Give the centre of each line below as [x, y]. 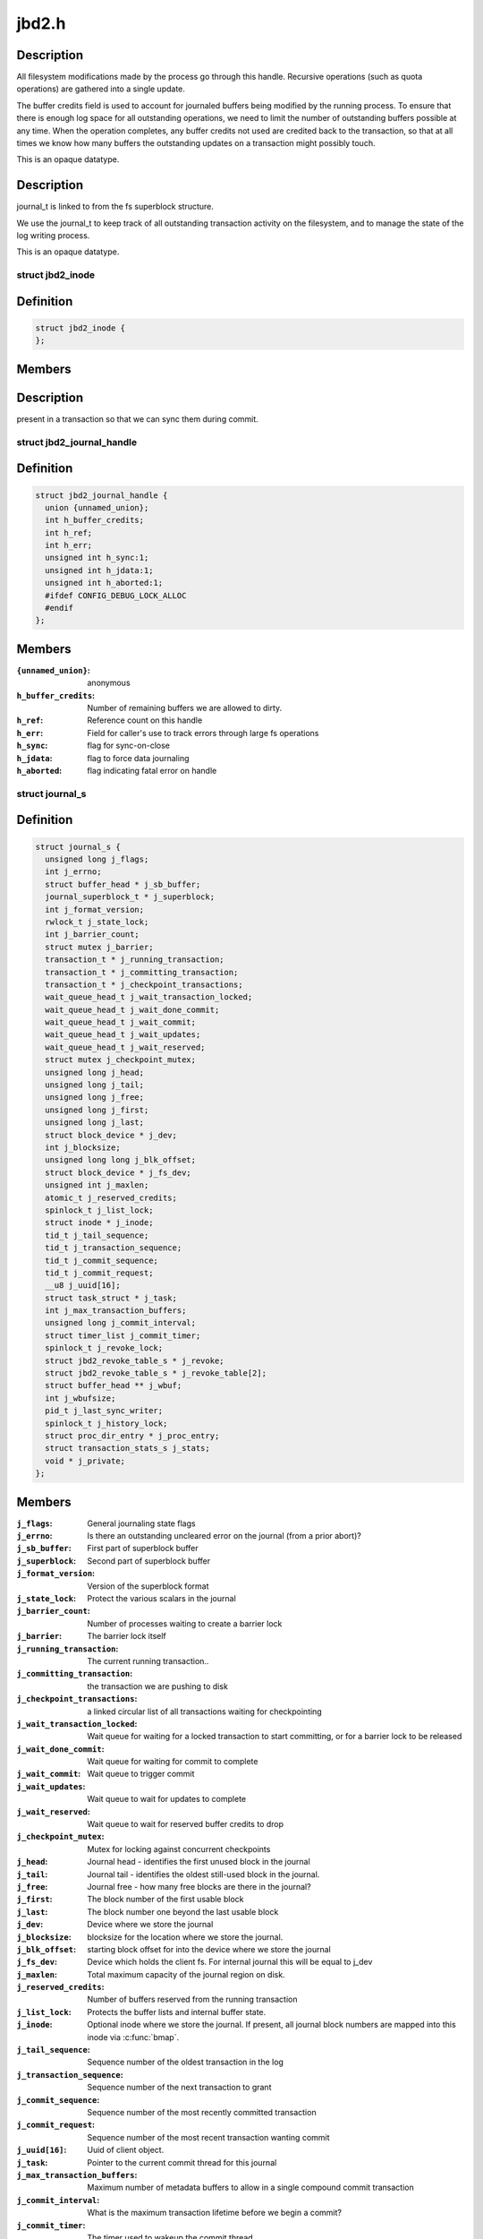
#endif [59, 608]
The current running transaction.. [148, 1660]
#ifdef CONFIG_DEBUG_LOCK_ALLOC [116, 595]
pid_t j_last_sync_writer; [104, 1411]
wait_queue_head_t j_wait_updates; [123, 1035]
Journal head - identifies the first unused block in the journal [199, 1862]
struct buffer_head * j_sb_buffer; [123, 884]
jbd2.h [41, 23]
